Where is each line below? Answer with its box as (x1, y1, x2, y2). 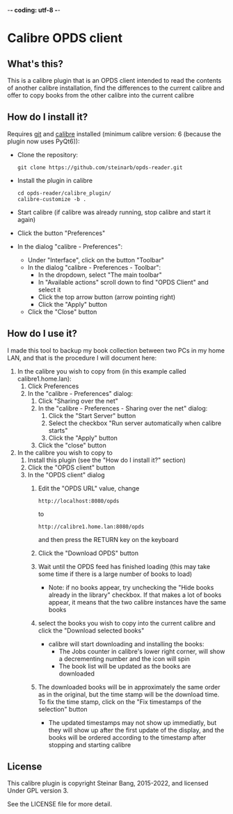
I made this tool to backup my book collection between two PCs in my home (7, 346, 225, 354)
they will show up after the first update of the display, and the (48, 726, 225, 734)
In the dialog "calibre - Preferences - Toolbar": (27, 263, 161, 271)
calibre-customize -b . (17, 195, 87, 202)
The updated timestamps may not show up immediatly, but (48, 718, 217, 726)
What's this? (7, 58, 64, 70)
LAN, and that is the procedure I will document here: (7, 353, 157, 362)
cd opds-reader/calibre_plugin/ (17, 189, 111, 197)
